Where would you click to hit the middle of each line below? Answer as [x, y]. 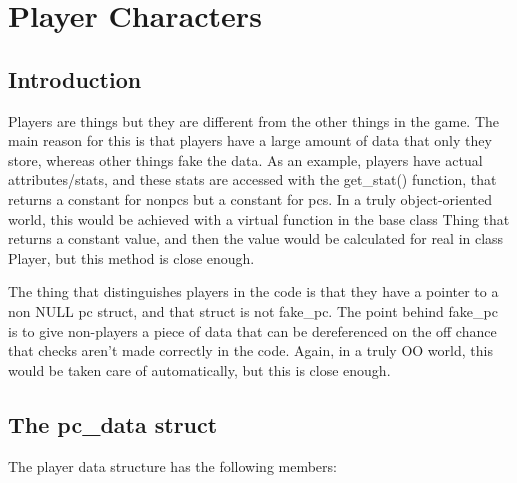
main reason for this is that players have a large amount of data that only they [250, 140]
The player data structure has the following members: [172, 465]
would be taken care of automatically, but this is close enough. [199, 369]
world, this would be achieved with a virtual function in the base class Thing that [259, 218]
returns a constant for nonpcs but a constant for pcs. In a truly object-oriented [250, 198]
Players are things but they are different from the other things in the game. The [254, 120]
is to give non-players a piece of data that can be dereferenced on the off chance [252, 330]
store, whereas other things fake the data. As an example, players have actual [245, 159]
